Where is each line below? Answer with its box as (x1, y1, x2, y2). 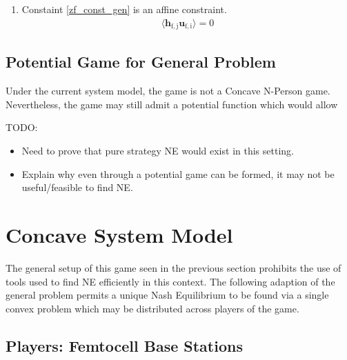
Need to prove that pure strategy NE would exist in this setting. (21, 143, 294, 158)
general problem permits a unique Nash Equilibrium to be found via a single (6, 288, 329, 302)
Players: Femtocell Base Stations (6, 334, 243, 356)
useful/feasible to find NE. (21, 180, 133, 194)
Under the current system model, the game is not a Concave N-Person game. (6, 83, 330, 98)
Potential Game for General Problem (6, 51, 276, 72)
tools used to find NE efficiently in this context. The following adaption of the (6, 274, 335, 288)
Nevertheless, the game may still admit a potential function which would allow (6, 97, 338, 111)
